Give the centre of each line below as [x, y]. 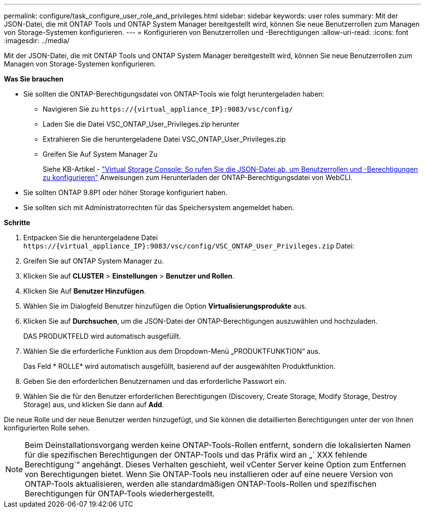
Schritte [17, 223]
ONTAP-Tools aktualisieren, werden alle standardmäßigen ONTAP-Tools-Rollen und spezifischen [201, 484]
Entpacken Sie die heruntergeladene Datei [91, 238]
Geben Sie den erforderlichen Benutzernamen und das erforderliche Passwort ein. [155, 381]
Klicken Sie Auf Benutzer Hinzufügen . [85, 291]
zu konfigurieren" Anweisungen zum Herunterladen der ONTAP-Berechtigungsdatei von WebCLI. [198, 177]
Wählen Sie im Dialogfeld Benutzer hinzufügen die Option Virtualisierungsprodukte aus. [165, 306]
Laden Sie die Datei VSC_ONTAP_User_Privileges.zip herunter [141, 124]
